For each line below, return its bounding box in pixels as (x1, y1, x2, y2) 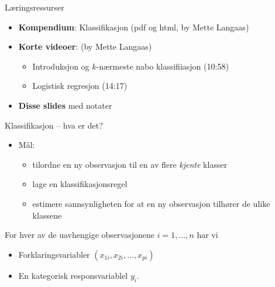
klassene (32, 209, 62, 221)
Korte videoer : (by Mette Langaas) (18, 40, 152, 53)
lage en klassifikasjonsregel (32, 178, 128, 190)
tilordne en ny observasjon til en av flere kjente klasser (32, 158, 228, 170)
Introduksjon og (32, 60, 90, 72)
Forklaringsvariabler (18, 248, 90, 260)
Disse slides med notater (18, 99, 112, 111)
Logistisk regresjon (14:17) (32, 79, 128, 92)
